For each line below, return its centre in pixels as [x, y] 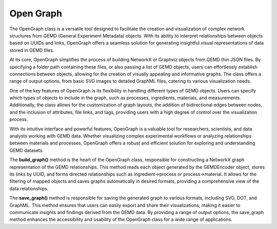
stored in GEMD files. [32, 50]
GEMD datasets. [26, 150]
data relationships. [29, 188]
